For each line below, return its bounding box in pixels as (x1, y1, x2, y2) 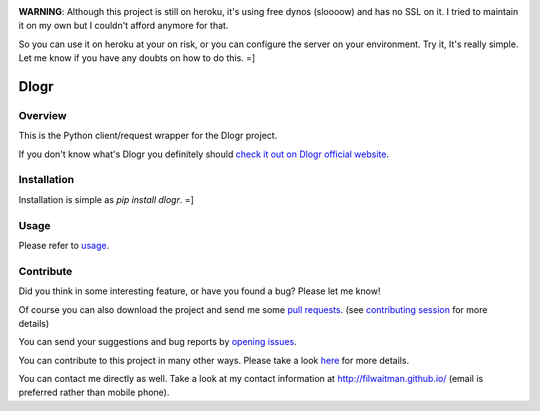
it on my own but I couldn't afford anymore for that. (18, 20, 229, 32)
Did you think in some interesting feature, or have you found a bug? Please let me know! (18, 285, 381, 297)
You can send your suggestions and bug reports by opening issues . (18, 336, 297, 348)
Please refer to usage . (18, 240, 110, 251)
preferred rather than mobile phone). (18, 386, 170, 399)
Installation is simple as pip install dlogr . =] (18, 193, 195, 205)
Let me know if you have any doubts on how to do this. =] (18, 52, 256, 64)
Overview (18, 108, 67, 122)
